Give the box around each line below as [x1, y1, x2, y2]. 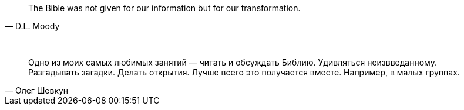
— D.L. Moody [5, 21, 60, 31]
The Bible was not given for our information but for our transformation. [28, 3, 301, 13]
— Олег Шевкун [5, 85, 69, 95]
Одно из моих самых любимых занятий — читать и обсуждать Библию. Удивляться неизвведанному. [28, 57, 437, 67]
